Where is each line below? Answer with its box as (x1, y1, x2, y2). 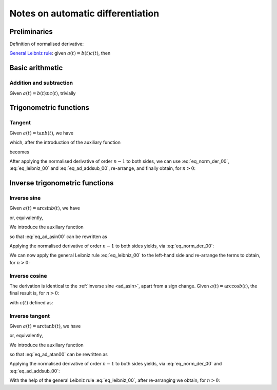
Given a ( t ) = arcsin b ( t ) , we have (9, 205, 81, 211)
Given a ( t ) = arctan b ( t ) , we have (9, 323, 81, 329)
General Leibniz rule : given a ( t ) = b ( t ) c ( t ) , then (9, 50, 111, 56)
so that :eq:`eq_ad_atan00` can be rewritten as (9, 352, 108, 358)
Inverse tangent (9, 312, 50, 319)
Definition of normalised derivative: (9, 41, 84, 47)
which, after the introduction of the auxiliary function (9, 139, 121, 146)
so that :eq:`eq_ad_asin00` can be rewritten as (9, 233, 107, 240)
